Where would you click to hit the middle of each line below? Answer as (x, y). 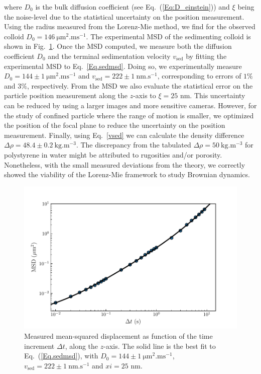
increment (39, 346)
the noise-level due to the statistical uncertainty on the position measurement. (124, 16)
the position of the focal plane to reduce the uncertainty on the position (115, 125)
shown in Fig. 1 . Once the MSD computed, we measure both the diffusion (118, 46)
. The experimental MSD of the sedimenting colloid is (168, 36)
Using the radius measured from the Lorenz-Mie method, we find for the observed (130, 26)
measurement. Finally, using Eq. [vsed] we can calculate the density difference (124, 135)
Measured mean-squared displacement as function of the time (118, 335)
